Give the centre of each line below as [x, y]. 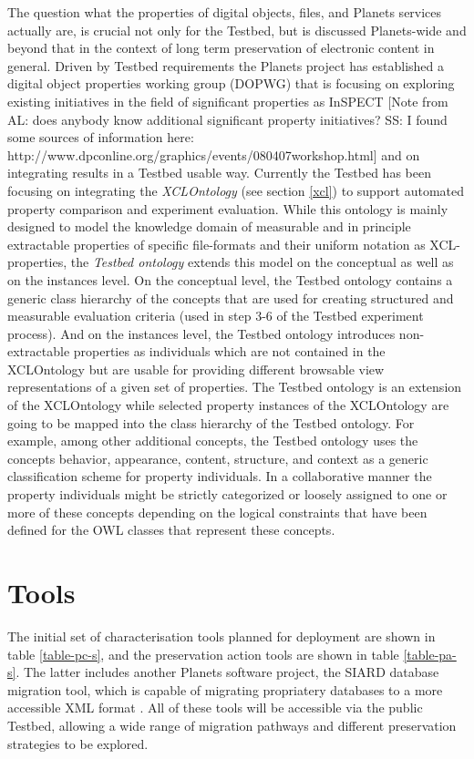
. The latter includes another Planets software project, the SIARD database [227, 672]
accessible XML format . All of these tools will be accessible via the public [215, 708]
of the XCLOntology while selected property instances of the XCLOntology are [228, 405]
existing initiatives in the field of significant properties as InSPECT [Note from [228, 101]
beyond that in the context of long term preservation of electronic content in [221, 48]
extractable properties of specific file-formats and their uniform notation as [216, 244]
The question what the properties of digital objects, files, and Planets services [225, 12]
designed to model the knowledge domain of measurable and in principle [209, 226]
